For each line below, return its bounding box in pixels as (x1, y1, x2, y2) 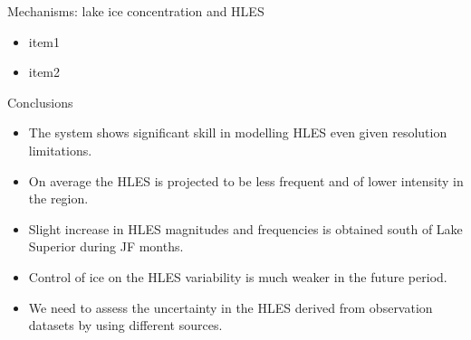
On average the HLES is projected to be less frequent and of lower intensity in (28, 171, 464, 190)
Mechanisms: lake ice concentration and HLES (7, 2, 264, 20)
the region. (28, 189, 89, 208)
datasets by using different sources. (28, 316, 223, 335)
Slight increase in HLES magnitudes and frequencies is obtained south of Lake (28, 219, 463, 238)
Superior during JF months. (28, 237, 184, 256)
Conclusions (7, 92, 73, 111)
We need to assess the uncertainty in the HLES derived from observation (28, 297, 433, 316)
